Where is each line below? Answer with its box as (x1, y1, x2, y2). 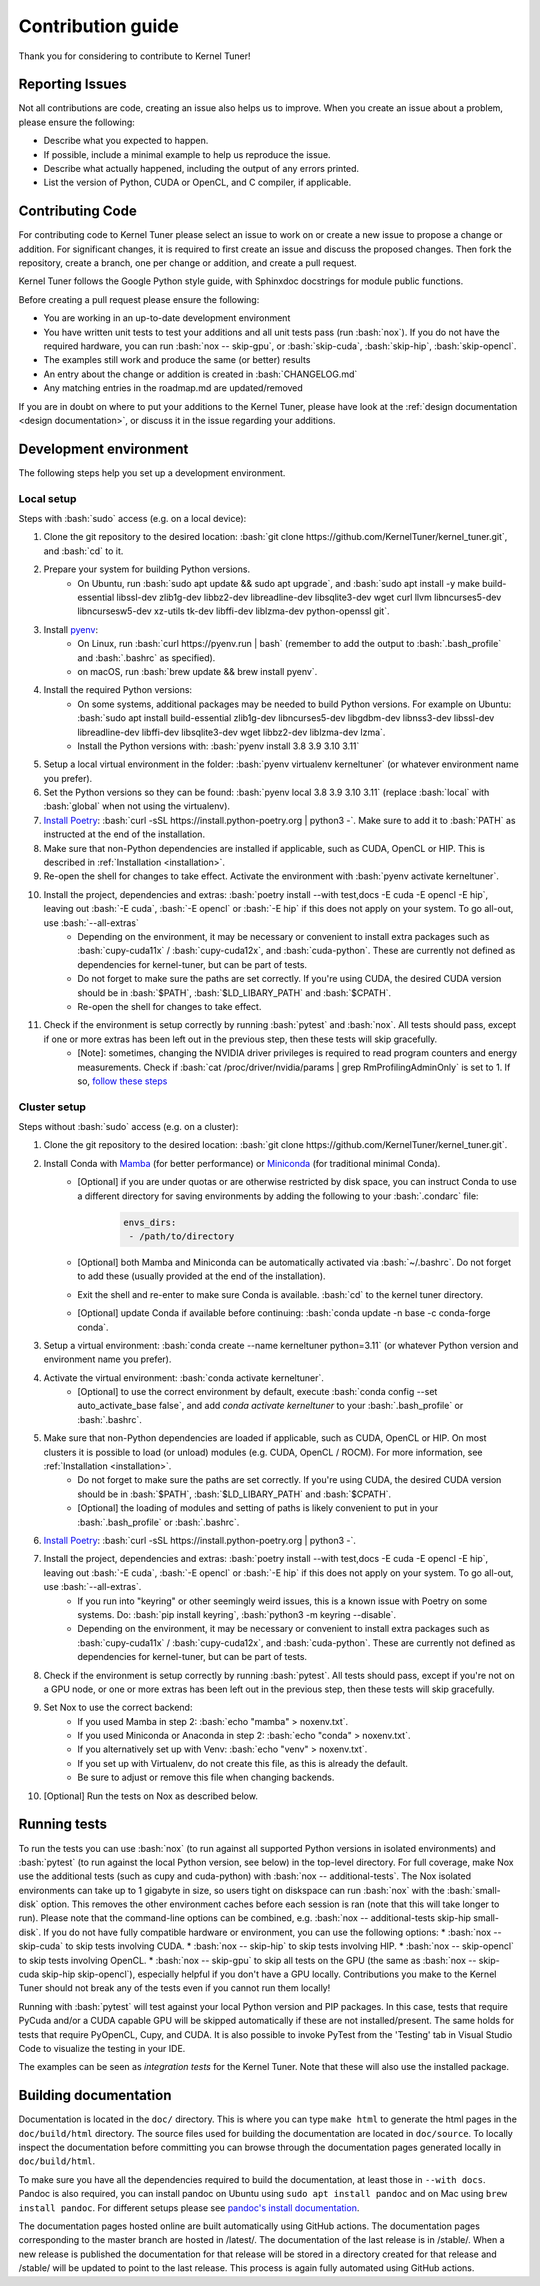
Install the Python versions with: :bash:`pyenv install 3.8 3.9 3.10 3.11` (77, 740, 360, 752)
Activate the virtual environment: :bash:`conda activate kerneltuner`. (43, 1371, 325, 1384)
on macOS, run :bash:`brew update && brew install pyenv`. (77, 665, 318, 677)
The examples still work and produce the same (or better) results (43, 354, 311, 366)
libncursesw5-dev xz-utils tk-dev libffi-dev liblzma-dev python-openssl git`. (77, 605, 390, 617)
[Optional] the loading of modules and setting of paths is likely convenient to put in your (77, 1502, 439, 1514)
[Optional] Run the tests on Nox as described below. (43, 1790, 259, 1802)
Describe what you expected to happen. (43, 135, 209, 147)
